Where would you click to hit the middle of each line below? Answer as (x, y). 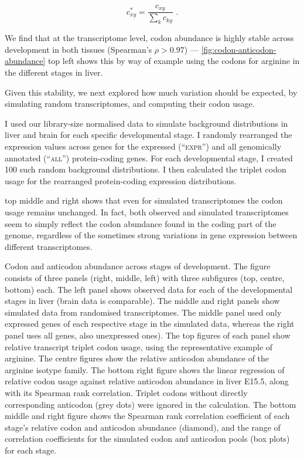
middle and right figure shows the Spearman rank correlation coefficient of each (147, 416)
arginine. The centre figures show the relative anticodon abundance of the (137, 358)
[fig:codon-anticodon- (239, 49)
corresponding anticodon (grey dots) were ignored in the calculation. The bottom (151, 404)
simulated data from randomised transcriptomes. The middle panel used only (143, 312)
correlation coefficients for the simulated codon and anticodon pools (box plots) (147, 439)
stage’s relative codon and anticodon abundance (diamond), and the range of (143, 427)
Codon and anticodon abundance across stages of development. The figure (138, 266)
